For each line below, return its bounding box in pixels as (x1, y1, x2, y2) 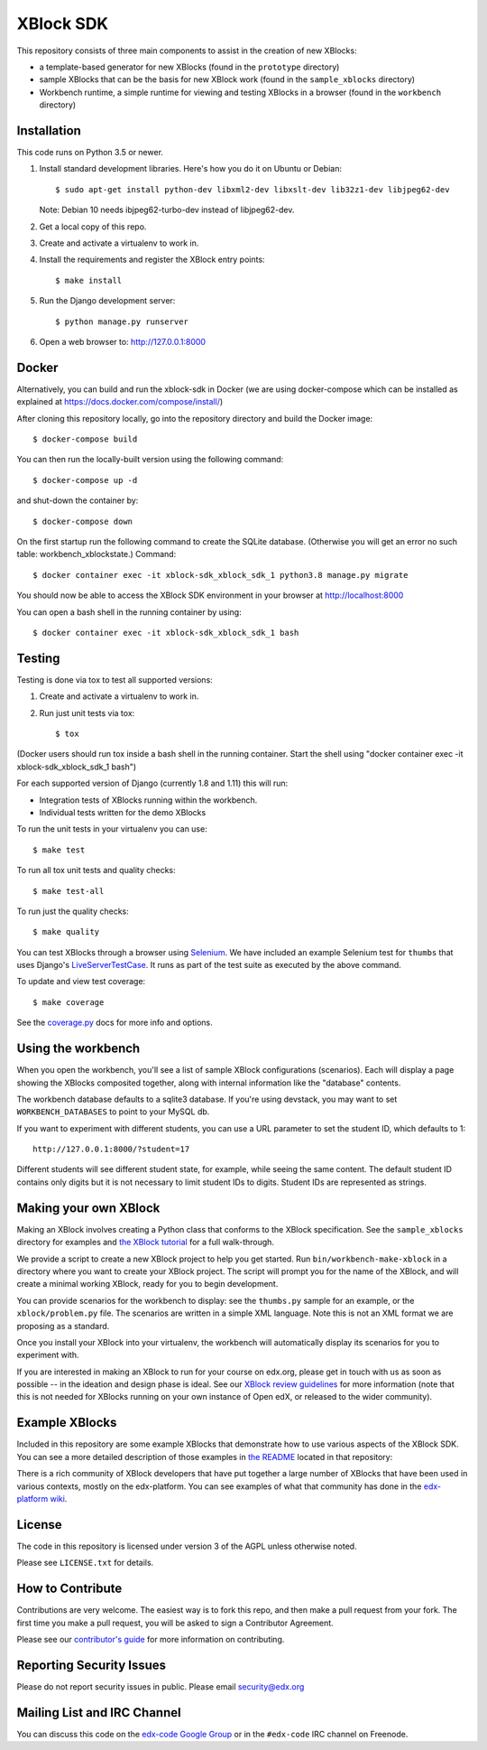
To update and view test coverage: (16, 976, 146, 987)
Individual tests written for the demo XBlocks (39, 806, 207, 817)
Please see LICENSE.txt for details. (16, 1558, 154, 1568)
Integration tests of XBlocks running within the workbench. (39, 795, 258, 805)
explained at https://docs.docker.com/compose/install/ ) (16, 396, 224, 407)
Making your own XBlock (16, 1200, 161, 1215)
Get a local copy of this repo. (39, 221, 147, 232)
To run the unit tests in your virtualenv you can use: (16, 824, 207, 834)
